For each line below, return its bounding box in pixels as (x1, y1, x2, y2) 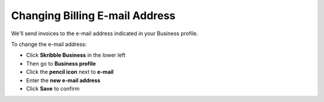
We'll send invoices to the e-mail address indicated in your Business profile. (11, 30, 199, 37)
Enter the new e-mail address (26, 76, 101, 84)
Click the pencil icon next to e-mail (26, 69, 114, 76)
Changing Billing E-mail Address (11, 9, 176, 22)
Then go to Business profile (26, 60, 96, 67)
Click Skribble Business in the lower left (26, 51, 126, 59)
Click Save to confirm (26, 85, 80, 92)
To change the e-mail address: (11, 41, 87, 48)
